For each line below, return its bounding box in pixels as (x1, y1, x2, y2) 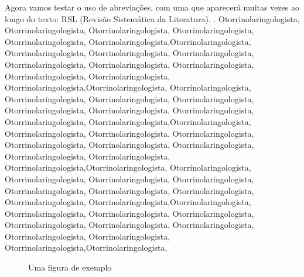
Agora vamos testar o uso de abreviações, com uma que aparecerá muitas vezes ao (5, 1, 299, 13)
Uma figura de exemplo (28, 261, 112, 273)
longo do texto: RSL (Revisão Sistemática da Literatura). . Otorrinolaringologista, (5, 12, 300, 25)
